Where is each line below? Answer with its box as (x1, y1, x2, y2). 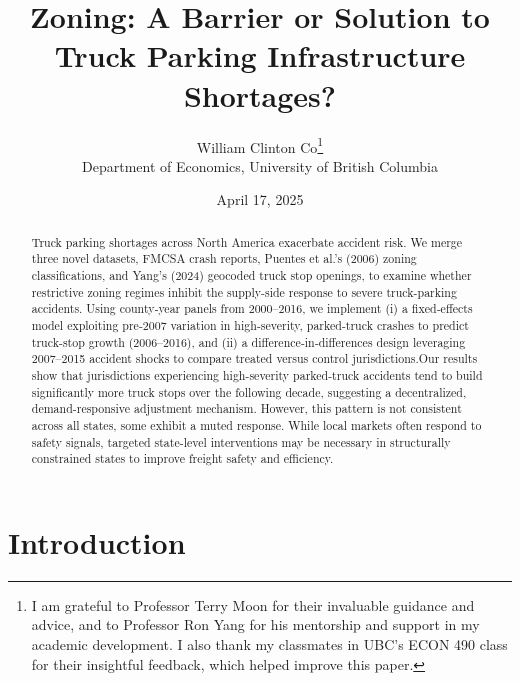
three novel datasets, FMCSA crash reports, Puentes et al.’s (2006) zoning (31, 250, 417, 267)
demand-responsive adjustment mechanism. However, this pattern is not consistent (31, 400, 462, 417)
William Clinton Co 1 (196, 133, 324, 157)
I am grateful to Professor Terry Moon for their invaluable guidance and (31, 594, 475, 615)
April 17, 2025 (216, 189, 304, 210)
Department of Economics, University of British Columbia (82, 155, 438, 176)
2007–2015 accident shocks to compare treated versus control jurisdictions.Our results (31, 350, 478, 367)
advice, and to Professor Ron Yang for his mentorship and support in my (31, 614, 480, 635)
